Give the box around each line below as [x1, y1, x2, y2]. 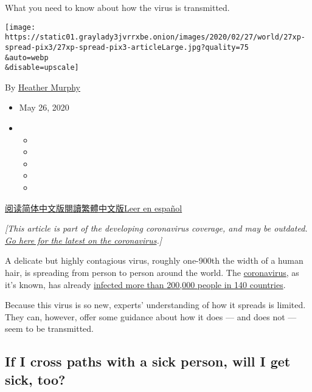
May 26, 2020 [19, 101, 69, 114]
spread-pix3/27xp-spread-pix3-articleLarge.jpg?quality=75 [5, 43, 249, 52]
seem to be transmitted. [5, 322, 94, 335]
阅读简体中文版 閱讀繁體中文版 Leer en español [5, 201, 182, 214]
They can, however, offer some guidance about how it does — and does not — [5, 310, 297, 323]
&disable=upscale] [5, 63, 79, 72]
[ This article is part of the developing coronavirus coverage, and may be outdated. [5, 222, 308, 235]
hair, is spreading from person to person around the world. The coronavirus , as [5, 266, 299, 278]
